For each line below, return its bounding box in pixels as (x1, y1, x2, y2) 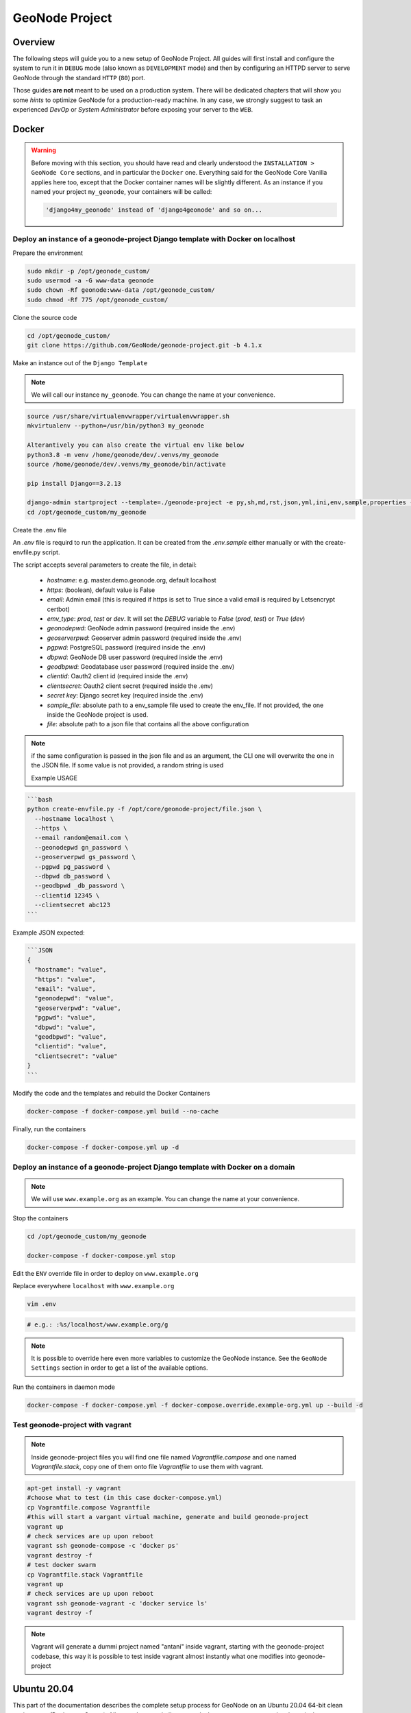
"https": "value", (34, 975, 96, 983)
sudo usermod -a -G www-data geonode (27, 277, 154, 284)
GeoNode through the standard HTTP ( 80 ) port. (12, 73, 145, 82)
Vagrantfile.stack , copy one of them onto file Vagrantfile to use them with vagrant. (31, 1463, 264, 1470)
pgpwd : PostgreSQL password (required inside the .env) (47, 643, 206, 652)
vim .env (27, 1300, 57, 1308)
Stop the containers (12, 1213, 68, 1222)
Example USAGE (31, 774, 78, 782)
